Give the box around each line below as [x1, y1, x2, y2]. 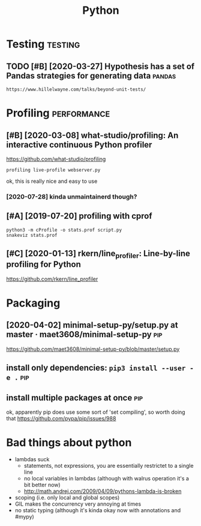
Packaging [6, 296, 61, 309]
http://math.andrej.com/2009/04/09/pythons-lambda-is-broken [23, 487, 182, 495]
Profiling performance [6, 106, 110, 120]
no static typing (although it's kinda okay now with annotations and [14, 506, 181, 513]
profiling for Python [6, 259, 81, 270]
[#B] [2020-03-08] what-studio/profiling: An [6, 130, 179, 140]
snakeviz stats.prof [6, 232, 58, 238]
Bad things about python [6, 436, 132, 450]
